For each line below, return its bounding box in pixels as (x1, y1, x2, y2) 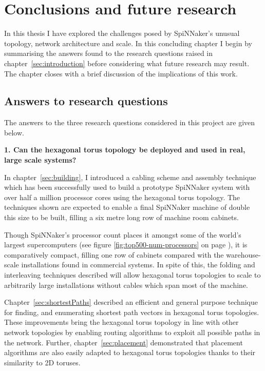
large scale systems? (4, 154, 77, 165)
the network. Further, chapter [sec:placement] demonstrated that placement (4, 337, 243, 347)
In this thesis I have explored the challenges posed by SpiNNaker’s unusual (4, 28, 240, 38)
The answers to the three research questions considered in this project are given (4, 117, 255, 128)
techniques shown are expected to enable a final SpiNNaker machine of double (4, 202, 250, 212)
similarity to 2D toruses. (4, 357, 81, 367)
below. (4, 127, 24, 138)
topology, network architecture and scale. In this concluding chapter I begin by (4, 37, 252, 48)
